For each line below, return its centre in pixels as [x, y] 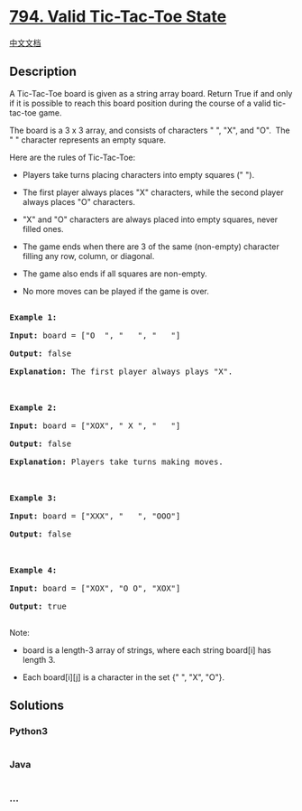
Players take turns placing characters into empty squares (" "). [138, 174]
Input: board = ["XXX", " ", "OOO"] [95, 516]
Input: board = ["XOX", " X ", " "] [95, 425]
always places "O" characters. [78, 201]
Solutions [37, 706]
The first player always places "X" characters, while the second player [153, 192]
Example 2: [33, 407]
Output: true [38, 606]
